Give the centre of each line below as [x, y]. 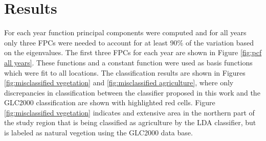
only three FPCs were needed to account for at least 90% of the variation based [129, 42]
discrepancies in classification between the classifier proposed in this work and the [132, 92]
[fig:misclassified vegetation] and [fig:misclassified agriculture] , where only [119, 83]
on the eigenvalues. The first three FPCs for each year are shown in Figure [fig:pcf [133, 52]
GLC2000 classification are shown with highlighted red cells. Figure [110, 102]
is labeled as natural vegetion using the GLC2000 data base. [98, 133]
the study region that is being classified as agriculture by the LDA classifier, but [130, 122]
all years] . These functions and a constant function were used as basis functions [128, 62]
